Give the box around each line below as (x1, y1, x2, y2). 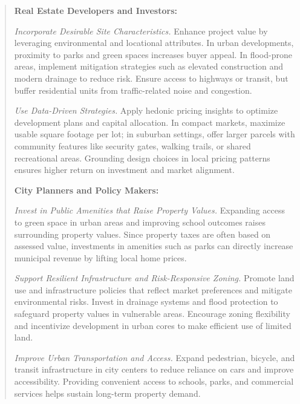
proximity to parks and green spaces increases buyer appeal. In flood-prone (14, 48, 292, 60)
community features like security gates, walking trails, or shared (14, 139, 251, 152)
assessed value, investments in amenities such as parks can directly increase (14, 239, 293, 252)
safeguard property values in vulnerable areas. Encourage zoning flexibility (14, 307, 290, 320)
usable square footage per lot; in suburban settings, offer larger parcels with (14, 128, 295, 140)
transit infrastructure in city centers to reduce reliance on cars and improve (14, 363, 294, 376)
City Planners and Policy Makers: (14, 183, 159, 196)
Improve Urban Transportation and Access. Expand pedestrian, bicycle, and (14, 351, 295, 363)
